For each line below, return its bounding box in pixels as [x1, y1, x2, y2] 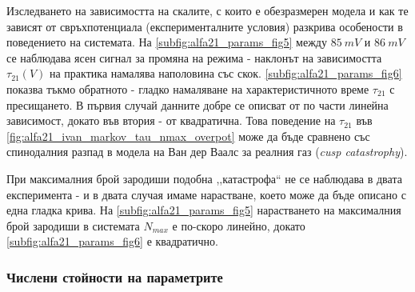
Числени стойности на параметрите [6, 266, 223, 286]
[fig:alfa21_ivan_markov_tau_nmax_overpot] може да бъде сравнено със [6, 127, 370, 144]
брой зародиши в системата [6, 217, 140, 234]
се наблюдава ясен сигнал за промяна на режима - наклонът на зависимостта [6, 49, 382, 66]
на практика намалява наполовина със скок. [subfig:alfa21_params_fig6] [50, 65, 402, 82]
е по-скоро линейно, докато [172, 217, 305, 234]
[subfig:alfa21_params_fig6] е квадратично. [6, 233, 218, 250]
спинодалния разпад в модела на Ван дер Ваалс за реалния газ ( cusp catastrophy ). [6, 143, 408, 160]
